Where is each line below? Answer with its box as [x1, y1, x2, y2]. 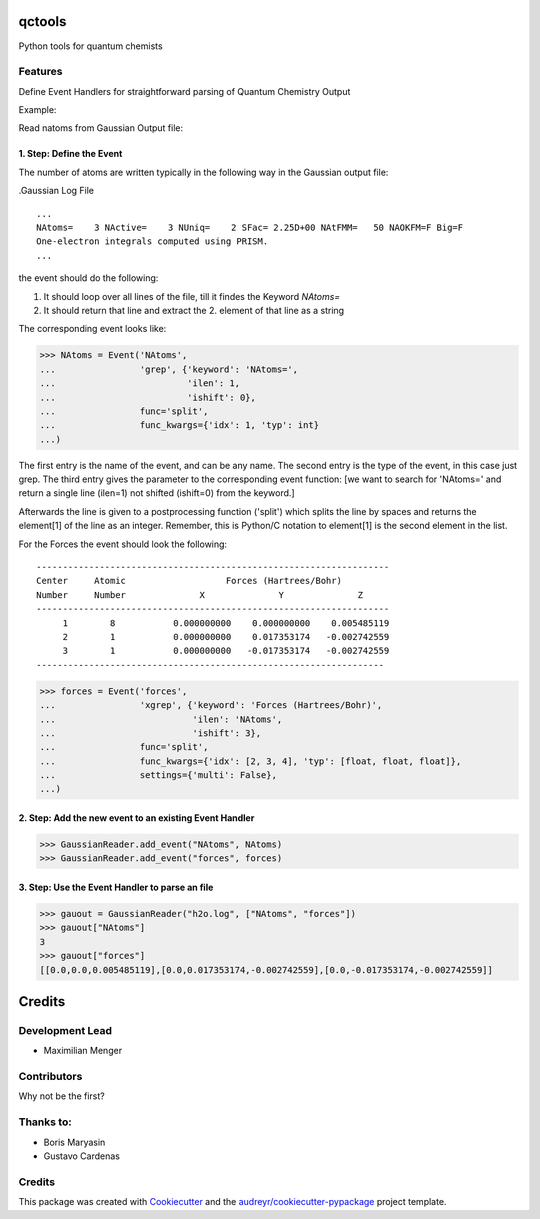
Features [18, 65, 63, 79]
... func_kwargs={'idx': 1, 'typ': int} [39, 420, 320, 431]
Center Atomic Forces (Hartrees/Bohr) [36, 575, 342, 587]
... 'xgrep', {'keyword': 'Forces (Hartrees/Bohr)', [39, 700, 383, 711]
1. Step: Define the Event [18, 148, 123, 160]
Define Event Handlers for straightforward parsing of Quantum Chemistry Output [18, 85, 351, 97]
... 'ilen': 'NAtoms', [39, 713, 283, 725]
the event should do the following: [18, 272, 159, 284]
